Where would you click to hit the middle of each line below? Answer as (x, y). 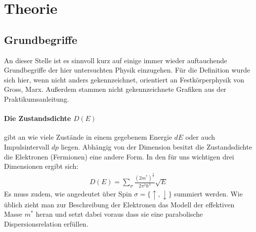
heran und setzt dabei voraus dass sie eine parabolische (119, 214)
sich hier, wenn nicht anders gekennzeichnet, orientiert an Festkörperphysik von (124, 79)
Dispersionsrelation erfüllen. (46, 223)
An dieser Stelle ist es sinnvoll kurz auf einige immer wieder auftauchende (116, 60)
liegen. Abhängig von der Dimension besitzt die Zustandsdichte (156, 146)
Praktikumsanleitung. (37, 98)
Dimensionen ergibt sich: (41, 166)
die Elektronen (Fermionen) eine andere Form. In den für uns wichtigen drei (119, 156)
